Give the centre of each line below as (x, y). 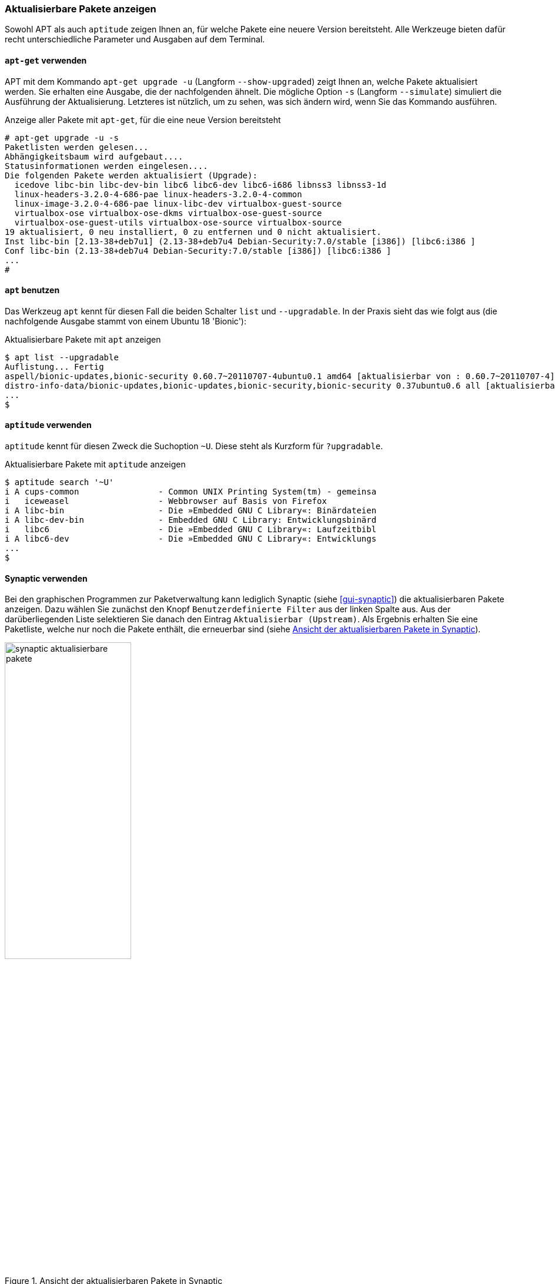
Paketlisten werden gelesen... (77, 147)
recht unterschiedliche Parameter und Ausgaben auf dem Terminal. (135, 39)
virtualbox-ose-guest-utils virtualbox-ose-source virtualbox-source (178, 222)
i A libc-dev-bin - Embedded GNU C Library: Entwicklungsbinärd (191, 520)
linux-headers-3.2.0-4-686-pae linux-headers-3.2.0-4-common (158, 194)
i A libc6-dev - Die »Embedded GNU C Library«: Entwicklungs (191, 539)
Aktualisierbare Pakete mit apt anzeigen (83, 339)
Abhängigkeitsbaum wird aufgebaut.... (94, 156)
